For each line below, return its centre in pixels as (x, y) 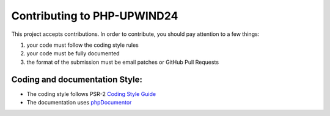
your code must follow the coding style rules (82, 45)
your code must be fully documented (73, 53)
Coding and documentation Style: (77, 79)
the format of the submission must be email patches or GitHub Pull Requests (123, 62)
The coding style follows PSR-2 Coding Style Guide (91, 94)
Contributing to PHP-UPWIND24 (95, 16)
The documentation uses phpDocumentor (79, 103)
